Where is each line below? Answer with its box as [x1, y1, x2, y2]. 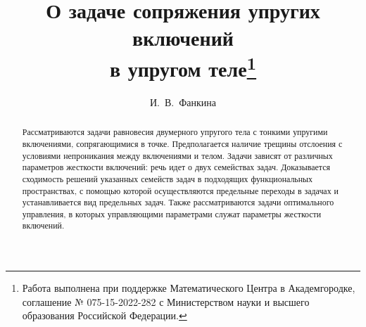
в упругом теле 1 [109, 51, 257, 82]
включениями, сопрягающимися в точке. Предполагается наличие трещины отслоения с [22, 137, 343, 149]
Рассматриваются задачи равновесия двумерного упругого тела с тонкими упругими [22, 126, 328, 138]
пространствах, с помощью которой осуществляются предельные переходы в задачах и [22, 184, 339, 196]
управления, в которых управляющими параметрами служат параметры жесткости [22, 207, 322, 219]
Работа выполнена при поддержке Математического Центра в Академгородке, [22, 281, 355, 295]
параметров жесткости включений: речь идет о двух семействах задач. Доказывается [22, 161, 330, 173]
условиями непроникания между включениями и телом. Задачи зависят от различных [22, 149, 333, 161]
